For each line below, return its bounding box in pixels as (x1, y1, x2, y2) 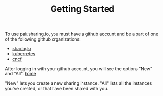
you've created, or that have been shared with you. (5, 86, 109, 92)
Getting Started (50, 3, 115, 15)
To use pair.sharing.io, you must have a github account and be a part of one (5, 31, 159, 37)
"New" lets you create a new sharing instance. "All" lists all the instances (5, 80, 152, 86)
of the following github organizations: (5, 36, 81, 42)
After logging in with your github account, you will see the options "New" (5, 66, 153, 72)
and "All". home (5, 71, 36, 77)
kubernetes (12, 51, 36, 57)
